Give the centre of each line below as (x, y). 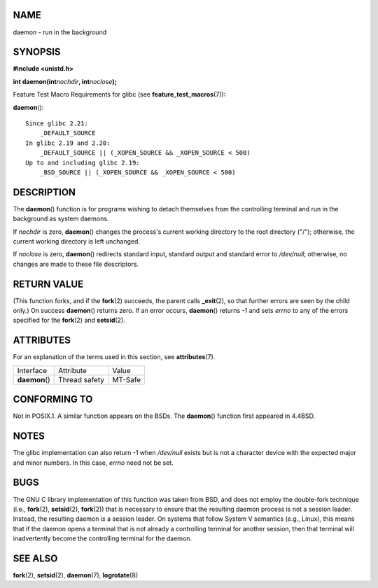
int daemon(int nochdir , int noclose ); (65, 81)
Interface (32, 370)
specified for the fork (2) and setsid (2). (69, 320)
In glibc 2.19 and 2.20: (68, 143)
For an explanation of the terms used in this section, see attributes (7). (114, 357)
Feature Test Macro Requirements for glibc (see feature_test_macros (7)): (119, 94)
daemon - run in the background (60, 32)
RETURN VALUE (48, 284)
